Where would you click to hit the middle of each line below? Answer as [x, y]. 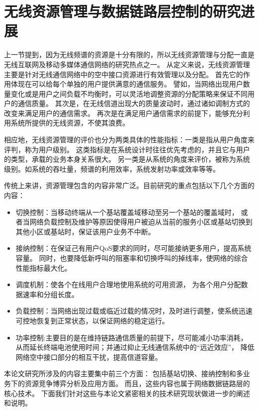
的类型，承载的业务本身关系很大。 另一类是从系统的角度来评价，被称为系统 [127, 159]
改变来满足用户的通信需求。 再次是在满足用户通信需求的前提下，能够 [117, 113]
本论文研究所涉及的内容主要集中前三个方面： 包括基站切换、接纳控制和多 [124, 373]
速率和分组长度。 [50, 294]
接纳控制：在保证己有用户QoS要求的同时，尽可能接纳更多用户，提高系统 [133, 248]
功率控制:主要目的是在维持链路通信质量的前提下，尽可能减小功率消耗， [131, 337]
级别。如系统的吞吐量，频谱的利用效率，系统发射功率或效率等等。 [112, 168]
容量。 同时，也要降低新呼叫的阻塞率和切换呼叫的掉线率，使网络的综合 [132, 258]
